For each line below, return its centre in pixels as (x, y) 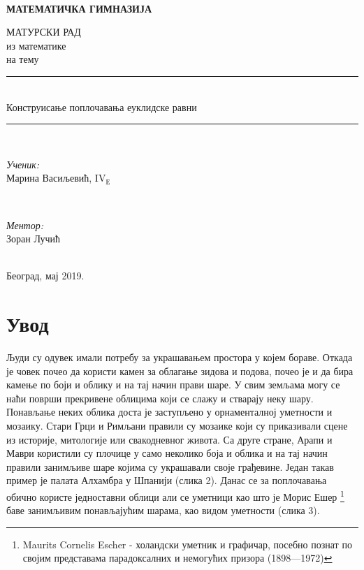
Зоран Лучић (34, 239)
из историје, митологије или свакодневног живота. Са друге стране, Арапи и (169, 439)
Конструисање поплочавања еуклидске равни (102, 107)
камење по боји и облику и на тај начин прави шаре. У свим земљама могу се (173, 385)
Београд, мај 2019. (45, 276)
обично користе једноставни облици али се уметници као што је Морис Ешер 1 (175, 495)
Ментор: (25, 225)
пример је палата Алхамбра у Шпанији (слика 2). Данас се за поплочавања (167, 480)
